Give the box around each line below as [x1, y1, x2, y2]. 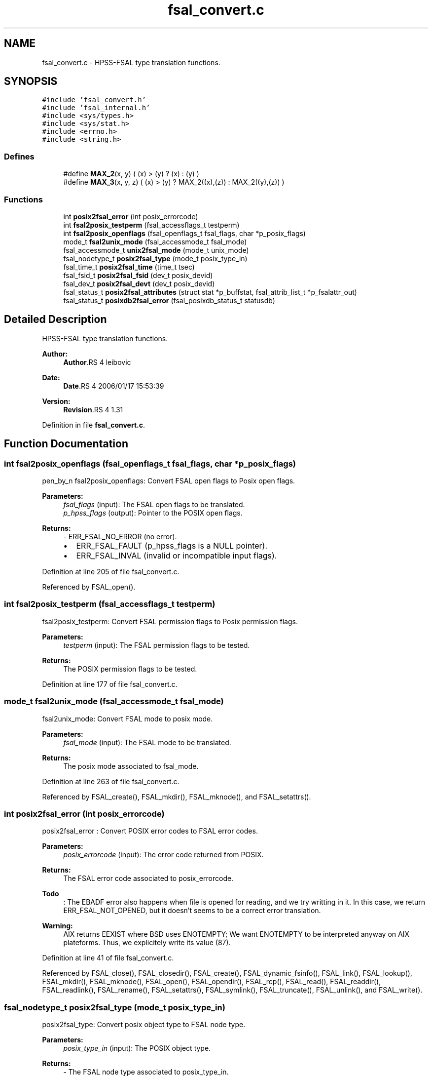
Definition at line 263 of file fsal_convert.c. [42, 777, 180, 786]
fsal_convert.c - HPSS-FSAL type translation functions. [42, 58, 220, 67]
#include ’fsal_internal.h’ [42, 104, 150, 112]
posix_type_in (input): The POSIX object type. [63, 1044, 211, 1052]
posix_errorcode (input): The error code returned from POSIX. [63, 850, 264, 859]
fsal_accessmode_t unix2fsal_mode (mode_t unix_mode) [63, 245, 249, 254]
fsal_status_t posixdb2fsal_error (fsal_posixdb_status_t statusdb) [63, 296, 275, 305]
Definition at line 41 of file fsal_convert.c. [42, 954, 174, 962]
